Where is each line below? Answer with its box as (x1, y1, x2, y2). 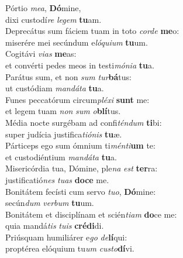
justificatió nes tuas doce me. (5, 173, 109, 185)
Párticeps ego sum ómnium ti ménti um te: (5, 139, 156, 152)
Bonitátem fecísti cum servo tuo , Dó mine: (5, 185, 156, 197)
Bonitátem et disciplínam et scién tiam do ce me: (5, 208, 177, 220)
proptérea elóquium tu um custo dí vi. (5, 242, 134, 254)
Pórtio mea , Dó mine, (5, 2, 81, 13)
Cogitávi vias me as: (5, 47, 77, 60)
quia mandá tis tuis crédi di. (5, 219, 104, 232)
